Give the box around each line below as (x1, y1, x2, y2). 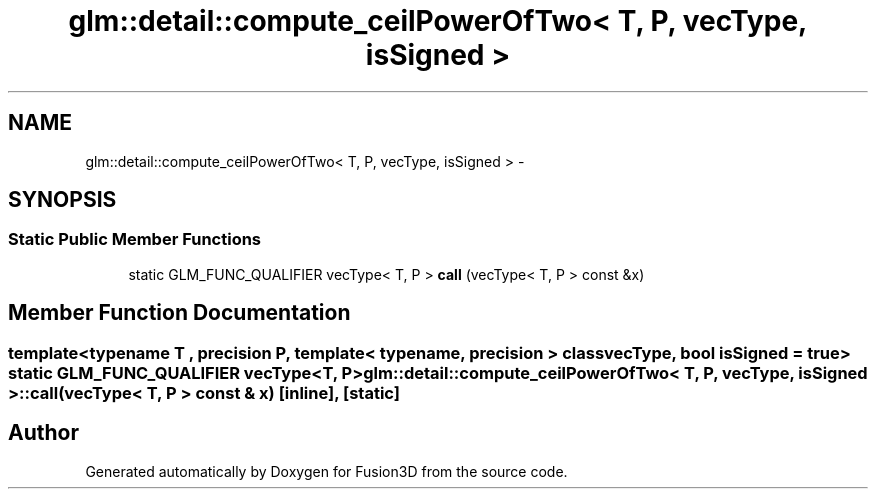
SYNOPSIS (8, 187, 117, 213)
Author (8, 420, 79, 446)
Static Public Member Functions (8, 229, 262, 250)
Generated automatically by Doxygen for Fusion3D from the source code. (85, 462, 568, 480)
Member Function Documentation (8, 300, 351, 326)
